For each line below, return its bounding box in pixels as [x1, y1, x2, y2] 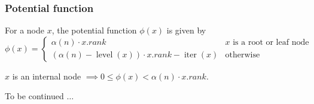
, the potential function [51, 24, 137, 36]
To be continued [5, 90, 64, 102]
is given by [166, 24, 206, 36]
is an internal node [12, 69, 81, 82]
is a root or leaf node [233, 38, 309, 47]
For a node [5, 24, 44, 36]
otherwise [225, 51, 260, 60]
